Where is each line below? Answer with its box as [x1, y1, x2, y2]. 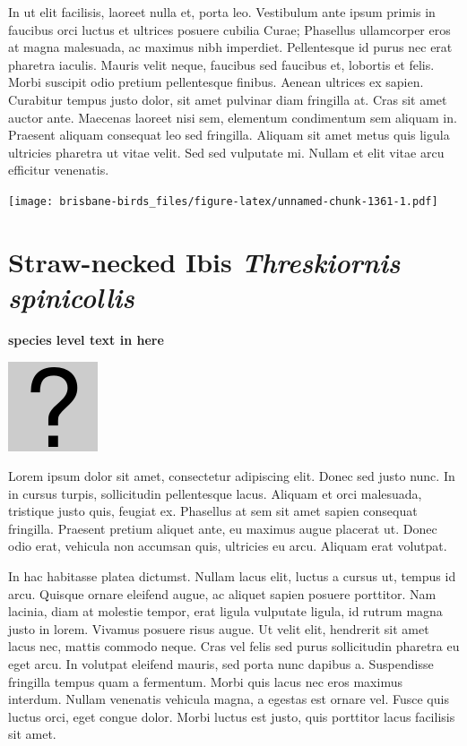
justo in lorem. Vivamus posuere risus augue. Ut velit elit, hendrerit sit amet [8, 619, 429, 638]
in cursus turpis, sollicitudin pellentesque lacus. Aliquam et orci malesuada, [8, 484, 422, 502]
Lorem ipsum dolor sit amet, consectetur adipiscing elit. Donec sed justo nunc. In [8, 467, 455, 485]
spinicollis [8, 278, 134, 315]
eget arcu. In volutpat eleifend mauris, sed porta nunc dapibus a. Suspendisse [8, 655, 434, 673]
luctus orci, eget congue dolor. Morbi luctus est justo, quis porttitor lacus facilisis [8, 707, 455, 725]
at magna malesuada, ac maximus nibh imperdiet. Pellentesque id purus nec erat [8, 38, 453, 56]
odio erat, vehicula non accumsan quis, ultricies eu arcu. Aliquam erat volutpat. [8, 536, 447, 555]
